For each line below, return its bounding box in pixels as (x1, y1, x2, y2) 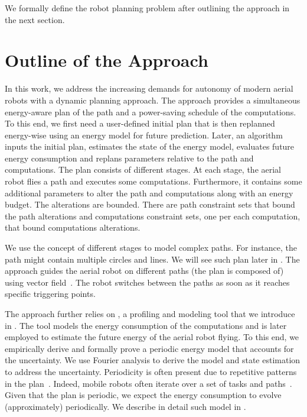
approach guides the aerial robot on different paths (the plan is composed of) (5, 264, 284, 277)
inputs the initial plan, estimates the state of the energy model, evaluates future (5, 140, 295, 153)
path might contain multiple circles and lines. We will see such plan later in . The (5, 253, 300, 265)
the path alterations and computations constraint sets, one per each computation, (5, 209, 301, 222)
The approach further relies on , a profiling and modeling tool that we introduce (5, 308, 295, 319)
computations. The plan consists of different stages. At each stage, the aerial (5, 163, 282, 176)
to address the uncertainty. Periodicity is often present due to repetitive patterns (5, 365, 297, 377)
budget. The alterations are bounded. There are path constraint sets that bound (5, 198, 295, 211)
